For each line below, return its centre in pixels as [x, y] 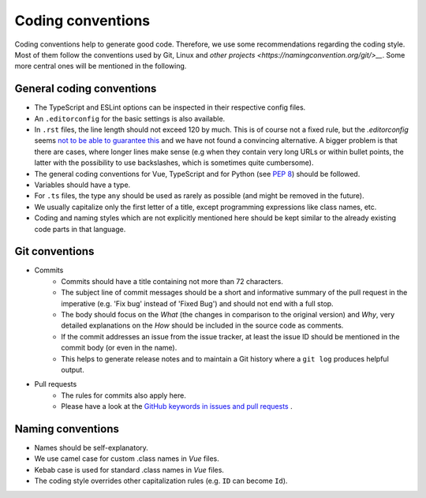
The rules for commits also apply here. [124, 395]
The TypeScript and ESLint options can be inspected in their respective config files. [170, 107]
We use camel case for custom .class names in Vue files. [127, 459]
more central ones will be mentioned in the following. [101, 66]
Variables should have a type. [82, 185]
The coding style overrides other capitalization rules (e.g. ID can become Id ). [161, 481]
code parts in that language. [80, 229]
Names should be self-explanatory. [92, 448]
